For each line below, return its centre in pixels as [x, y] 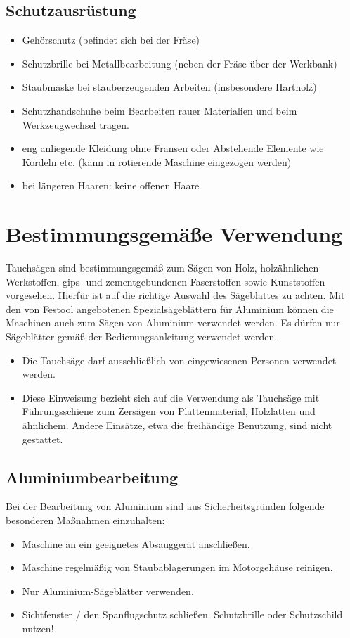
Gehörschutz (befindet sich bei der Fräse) [111, 40]
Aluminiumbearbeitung [92, 477]
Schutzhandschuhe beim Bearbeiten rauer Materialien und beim [160, 110]
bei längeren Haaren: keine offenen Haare [111, 185]
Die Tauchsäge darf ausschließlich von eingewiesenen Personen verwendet [179, 360]
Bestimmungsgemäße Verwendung [174, 234]
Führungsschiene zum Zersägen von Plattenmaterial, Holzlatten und [169, 411]
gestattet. [43, 439]
